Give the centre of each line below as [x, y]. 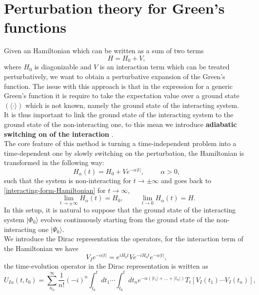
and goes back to [186, 180]
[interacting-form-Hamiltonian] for [55, 190]
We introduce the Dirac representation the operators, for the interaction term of [124, 239]
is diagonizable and [63, 67]
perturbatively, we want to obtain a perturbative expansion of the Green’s [115, 76]
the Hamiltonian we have [41, 248]
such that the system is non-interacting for [68, 180]
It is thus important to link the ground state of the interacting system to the [119, 115]
